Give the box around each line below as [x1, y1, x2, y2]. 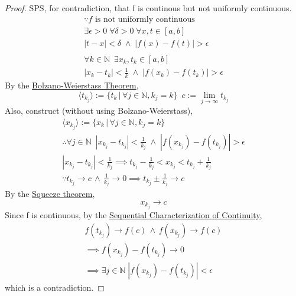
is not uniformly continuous [95, 15, 195, 24]
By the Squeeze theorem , [5, 188, 95, 200]
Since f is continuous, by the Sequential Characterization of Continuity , [5, 208, 262, 221]
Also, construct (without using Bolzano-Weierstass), [5, 104, 193, 116]
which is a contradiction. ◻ [5, 281, 105, 293]
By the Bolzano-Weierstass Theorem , [5, 79, 139, 91]
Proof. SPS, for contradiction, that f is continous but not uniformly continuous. [5, 2, 292, 14]
